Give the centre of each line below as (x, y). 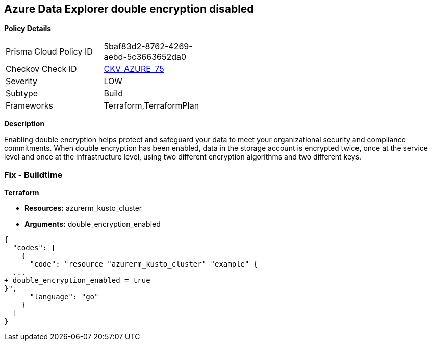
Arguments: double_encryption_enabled (93, 224)
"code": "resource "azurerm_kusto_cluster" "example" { (144, 264)
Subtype (22, 94)
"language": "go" (64, 297)
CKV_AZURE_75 (134, 69)
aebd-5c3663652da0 (145, 57)
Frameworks (29, 106)
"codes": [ (34, 248)
